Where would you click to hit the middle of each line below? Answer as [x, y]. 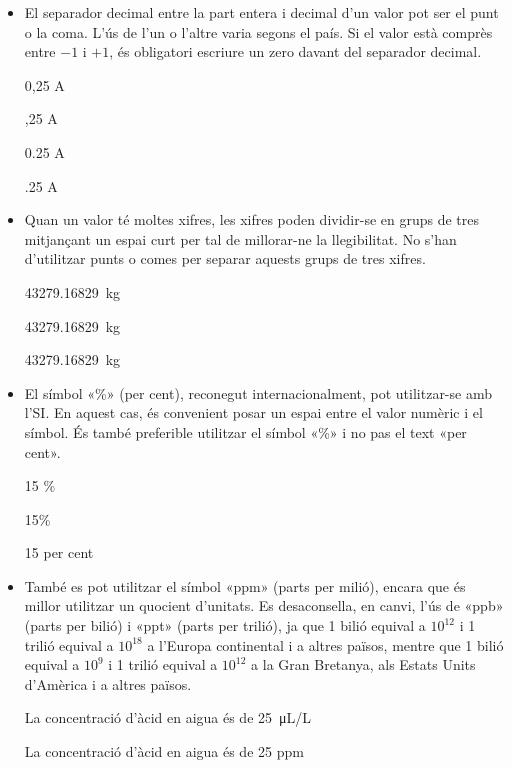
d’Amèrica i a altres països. [108, 683]
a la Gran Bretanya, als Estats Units [363, 664]
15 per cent [59, 552]
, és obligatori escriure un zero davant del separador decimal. [295, 51]
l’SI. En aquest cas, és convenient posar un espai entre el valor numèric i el [253, 412]
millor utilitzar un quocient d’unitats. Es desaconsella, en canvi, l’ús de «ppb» [264, 605]
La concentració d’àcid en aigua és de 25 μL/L [168, 717]
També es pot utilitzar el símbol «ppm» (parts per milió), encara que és [245, 585]
